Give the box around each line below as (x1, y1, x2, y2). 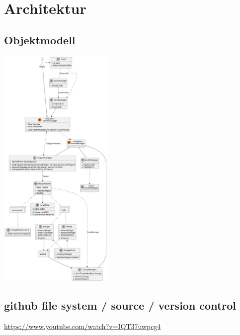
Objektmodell (4, 32, 76, 47)
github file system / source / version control (4, 298, 237, 313)
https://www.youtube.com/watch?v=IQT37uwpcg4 (4, 321, 161, 331)
